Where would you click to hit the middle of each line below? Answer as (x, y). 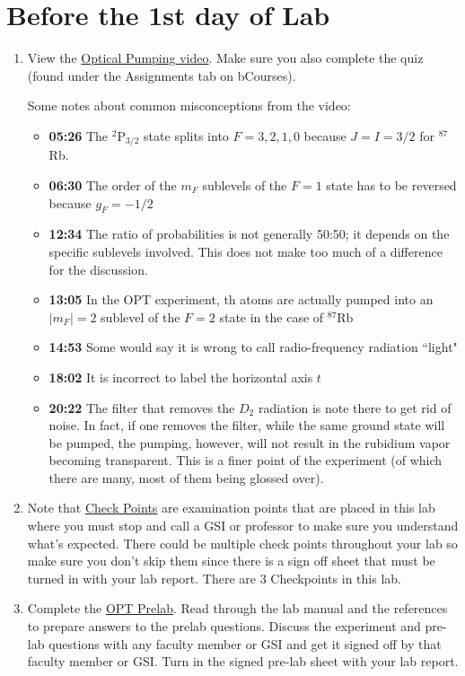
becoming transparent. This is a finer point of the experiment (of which (246, 460)
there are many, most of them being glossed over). (186, 477)
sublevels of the (245, 184)
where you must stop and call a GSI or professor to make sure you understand (243, 526)
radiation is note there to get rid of (355, 407)
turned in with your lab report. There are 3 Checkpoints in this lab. (214, 578)
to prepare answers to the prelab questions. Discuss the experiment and (224, 626)
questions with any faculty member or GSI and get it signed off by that (245, 643)
